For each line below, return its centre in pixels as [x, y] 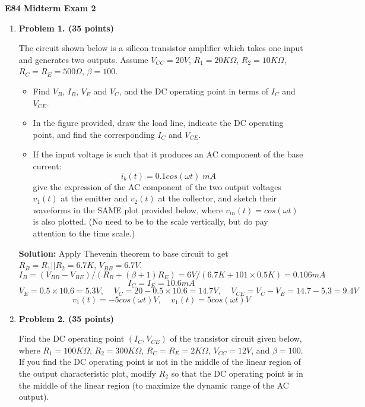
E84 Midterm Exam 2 [50, 8]
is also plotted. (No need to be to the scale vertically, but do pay [150, 221]
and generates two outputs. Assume [83, 59]
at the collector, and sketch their [218, 198]
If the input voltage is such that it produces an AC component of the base [168, 154]
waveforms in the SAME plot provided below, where [128, 209]
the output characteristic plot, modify [87, 373]
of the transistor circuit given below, [236, 338]
